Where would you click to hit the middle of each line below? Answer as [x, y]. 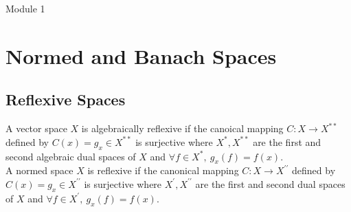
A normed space [39, 170]
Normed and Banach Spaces [141, 55]
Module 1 [25, 8]
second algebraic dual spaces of [71, 156]
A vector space [36, 128]
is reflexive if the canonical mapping [163, 170]
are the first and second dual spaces [270, 183]
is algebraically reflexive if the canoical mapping [182, 128]
